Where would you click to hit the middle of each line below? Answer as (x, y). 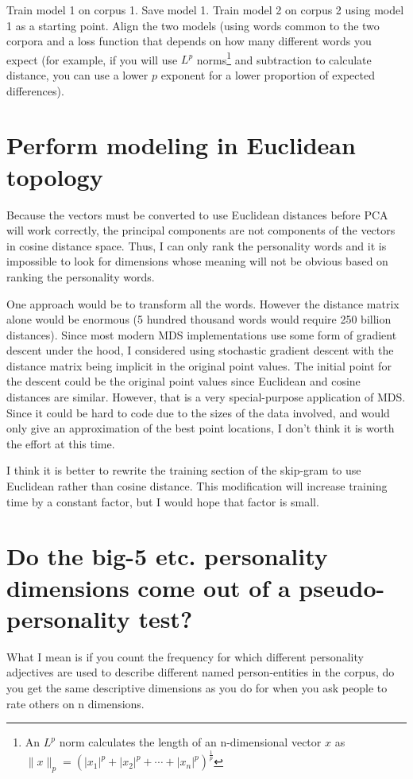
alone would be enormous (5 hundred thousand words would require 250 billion (199, 319)
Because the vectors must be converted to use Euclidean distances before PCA (197, 214)
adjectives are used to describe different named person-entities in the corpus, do (201, 672)
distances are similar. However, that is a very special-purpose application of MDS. (206, 397)
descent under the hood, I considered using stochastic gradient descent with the (200, 350)
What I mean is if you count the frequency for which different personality (185, 656)
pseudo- (342, 587)
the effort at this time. (61, 443)
